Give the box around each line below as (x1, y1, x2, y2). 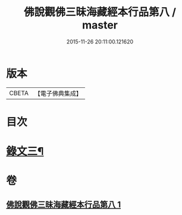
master (82, 18, 118, 32)
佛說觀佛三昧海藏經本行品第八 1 (6, 200, 121, 210)
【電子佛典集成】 (34, 89, 82, 97)
